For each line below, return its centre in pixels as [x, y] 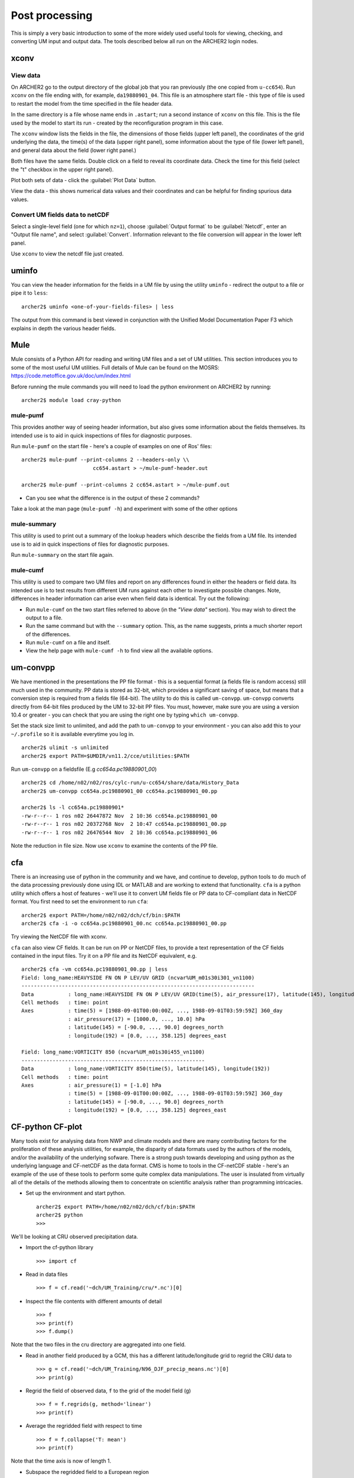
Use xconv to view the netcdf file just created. [67, 254]
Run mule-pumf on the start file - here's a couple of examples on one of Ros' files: [112, 446]
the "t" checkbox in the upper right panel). [62, 169]
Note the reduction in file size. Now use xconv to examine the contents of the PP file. [114, 846]
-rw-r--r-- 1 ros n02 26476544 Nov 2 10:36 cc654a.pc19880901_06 [119, 832]
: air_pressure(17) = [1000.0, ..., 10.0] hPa [137, 1019]
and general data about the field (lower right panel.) [74, 150]
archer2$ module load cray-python [71, 400]
